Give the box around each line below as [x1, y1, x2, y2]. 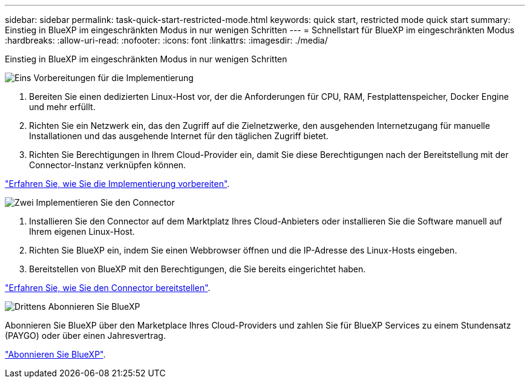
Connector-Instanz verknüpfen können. [29, 160, 186, 170]
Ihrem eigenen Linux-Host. [29, 226, 135, 237]
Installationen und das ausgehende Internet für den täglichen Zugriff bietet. [29, 131, 329, 141]
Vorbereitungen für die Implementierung [33, 73, 194, 83]
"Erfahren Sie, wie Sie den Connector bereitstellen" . [5, 283, 211, 293]
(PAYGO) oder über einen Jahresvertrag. [5, 330, 166, 341]
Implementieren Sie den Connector [36, 197, 175, 208]
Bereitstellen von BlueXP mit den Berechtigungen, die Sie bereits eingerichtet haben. [29, 264, 366, 274]
